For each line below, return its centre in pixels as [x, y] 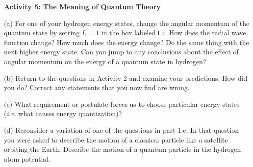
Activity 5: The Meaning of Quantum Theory [82, 6]
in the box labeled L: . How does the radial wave [174, 33]
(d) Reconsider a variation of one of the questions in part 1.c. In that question [121, 130]
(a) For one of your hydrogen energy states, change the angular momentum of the [127, 23]
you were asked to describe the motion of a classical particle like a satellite [116, 139]
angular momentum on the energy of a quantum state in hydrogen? [105, 61]
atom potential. [27, 158]
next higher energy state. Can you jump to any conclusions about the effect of [121, 52]
